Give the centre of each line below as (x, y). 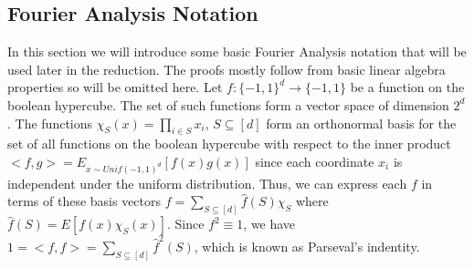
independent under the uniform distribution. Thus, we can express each (207, 183)
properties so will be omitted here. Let (115, 87)
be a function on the (407, 87)
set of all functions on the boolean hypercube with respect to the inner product (229, 144)
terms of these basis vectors (84, 201)
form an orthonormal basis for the (361, 123)
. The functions (50, 123)
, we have (269, 224)
